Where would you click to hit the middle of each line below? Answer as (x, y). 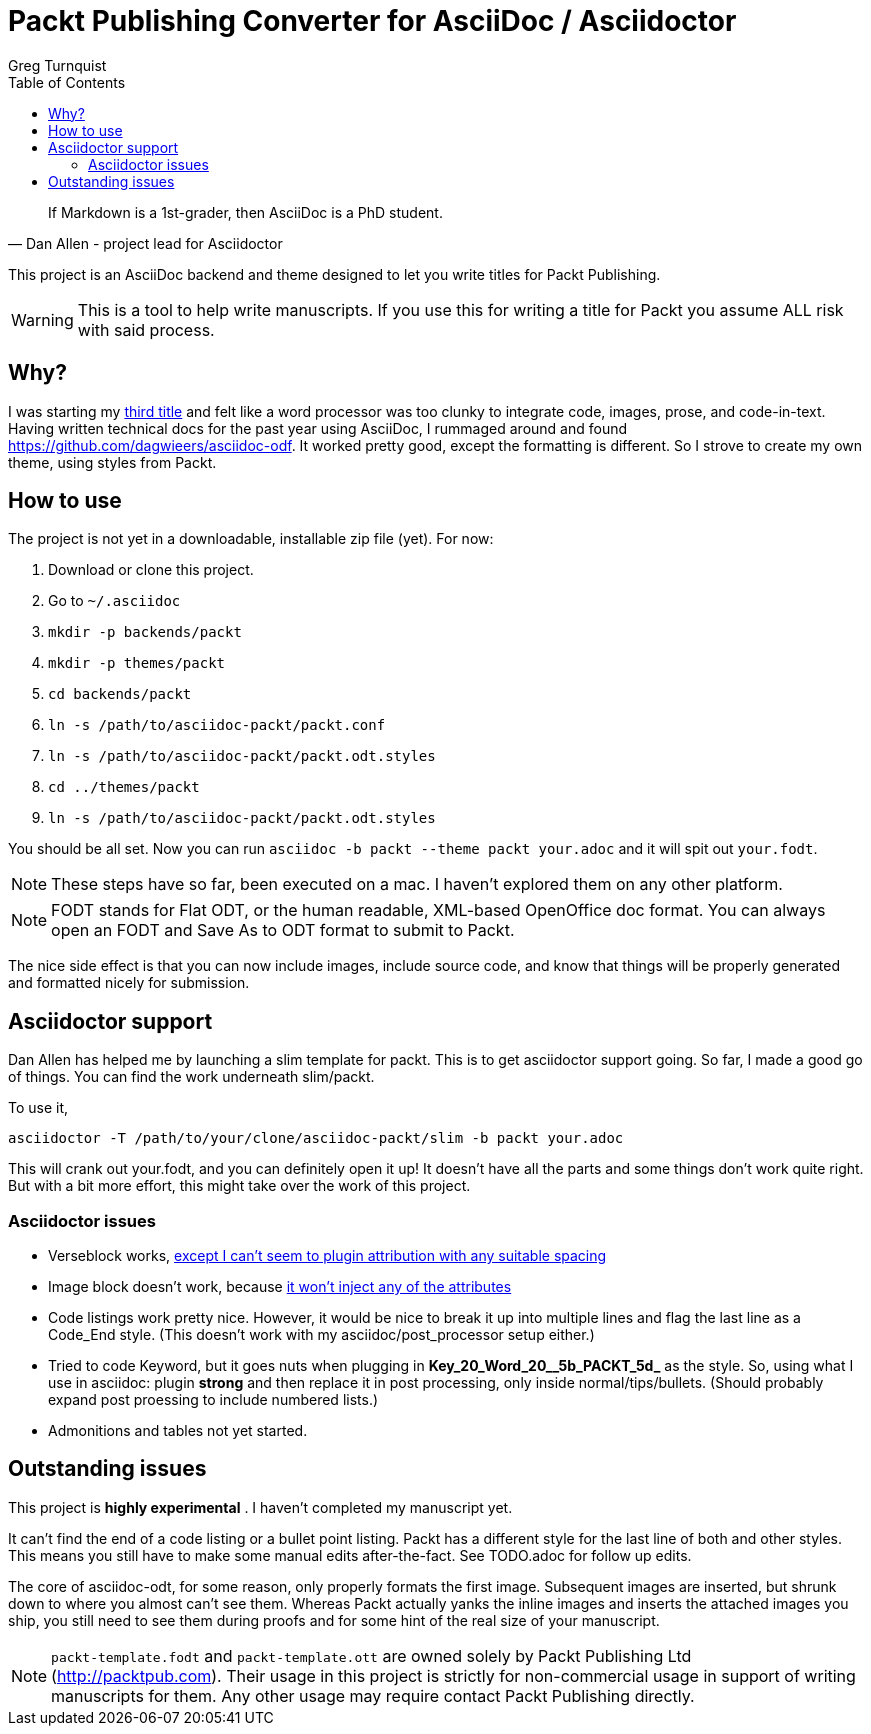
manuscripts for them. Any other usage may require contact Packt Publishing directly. (373, 1695)
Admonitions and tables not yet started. (178, 1431)
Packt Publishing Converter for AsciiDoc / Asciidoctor (372, 21)
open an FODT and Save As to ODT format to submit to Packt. (283, 930)
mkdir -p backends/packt (145, 632)
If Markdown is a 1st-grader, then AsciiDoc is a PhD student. (245, 212)
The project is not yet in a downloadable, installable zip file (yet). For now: (251, 539)
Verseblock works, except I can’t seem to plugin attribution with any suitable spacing (327, 1256)
